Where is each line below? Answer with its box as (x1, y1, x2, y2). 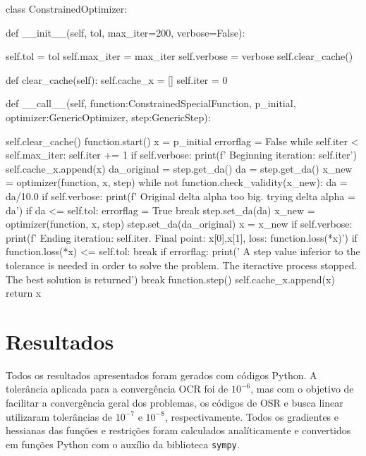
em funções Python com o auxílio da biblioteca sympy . (6, 436, 240, 451)
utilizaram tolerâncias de (6, 409, 113, 424)
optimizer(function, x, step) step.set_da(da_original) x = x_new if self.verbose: (6, 216, 353, 231)
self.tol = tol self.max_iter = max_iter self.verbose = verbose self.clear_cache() (6, 49, 353, 63)
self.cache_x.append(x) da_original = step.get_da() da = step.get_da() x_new (6, 161, 353, 175)
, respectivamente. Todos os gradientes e (164, 409, 339, 424)
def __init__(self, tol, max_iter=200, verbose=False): (6, 25, 245, 39)
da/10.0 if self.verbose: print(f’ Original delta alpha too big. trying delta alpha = (6, 188, 355, 203)
